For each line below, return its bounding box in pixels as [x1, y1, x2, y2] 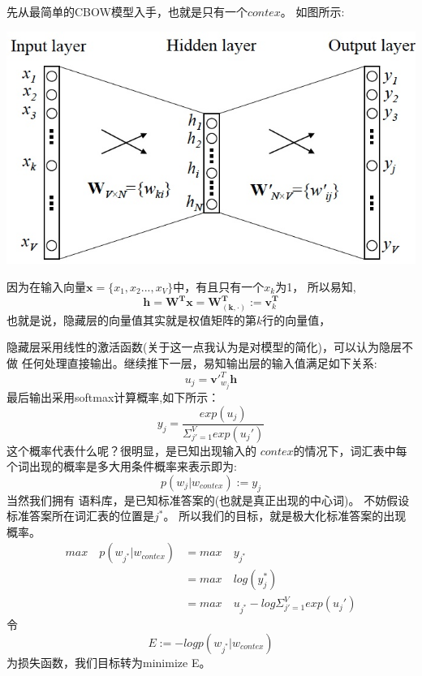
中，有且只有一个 [173, 278, 265, 295]
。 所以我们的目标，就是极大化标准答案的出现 [163, 507, 407, 524]
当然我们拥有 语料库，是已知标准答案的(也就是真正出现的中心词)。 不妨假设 [6, 491, 410, 508]
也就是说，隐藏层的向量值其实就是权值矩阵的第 [6, 311, 256, 328]
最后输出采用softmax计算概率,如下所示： [6, 389, 220, 406]
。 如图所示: [280, 3, 345, 19]
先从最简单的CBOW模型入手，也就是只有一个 [6, 3, 248, 19]
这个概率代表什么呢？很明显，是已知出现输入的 [6, 441, 256, 459]
